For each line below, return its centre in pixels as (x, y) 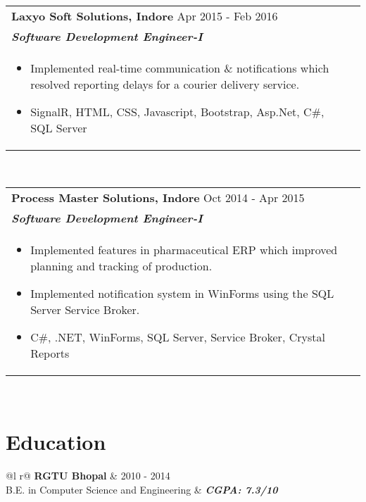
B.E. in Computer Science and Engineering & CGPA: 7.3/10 (142, 489)
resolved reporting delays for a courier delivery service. (165, 84)
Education (56, 442)
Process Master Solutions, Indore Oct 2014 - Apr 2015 (158, 197)
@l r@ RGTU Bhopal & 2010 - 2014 (88, 476)
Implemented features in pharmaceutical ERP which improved (184, 249)
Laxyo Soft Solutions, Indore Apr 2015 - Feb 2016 (145, 16)
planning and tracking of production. (121, 265)
